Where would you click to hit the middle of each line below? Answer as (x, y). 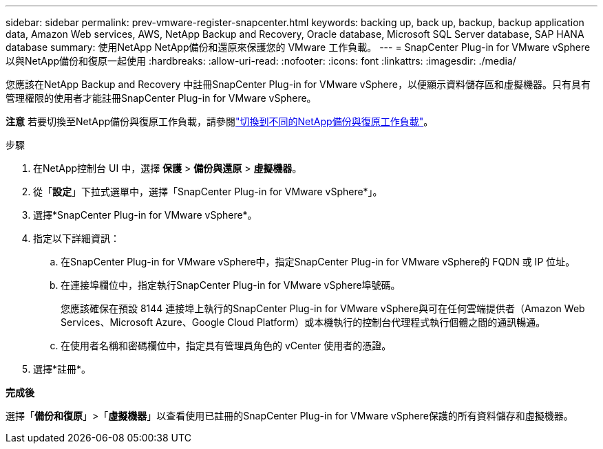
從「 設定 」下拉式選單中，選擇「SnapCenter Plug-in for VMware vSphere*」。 (208, 191)
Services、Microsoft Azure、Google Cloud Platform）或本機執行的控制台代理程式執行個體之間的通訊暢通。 (303, 322)
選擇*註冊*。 (62, 369)
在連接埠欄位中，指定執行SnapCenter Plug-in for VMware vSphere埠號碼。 (231, 285)
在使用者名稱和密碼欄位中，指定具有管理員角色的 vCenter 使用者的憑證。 (226, 346)
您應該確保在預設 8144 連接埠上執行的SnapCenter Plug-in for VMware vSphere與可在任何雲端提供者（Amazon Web (323, 308)
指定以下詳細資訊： (76, 238)
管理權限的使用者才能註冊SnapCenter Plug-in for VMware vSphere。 (161, 98)
